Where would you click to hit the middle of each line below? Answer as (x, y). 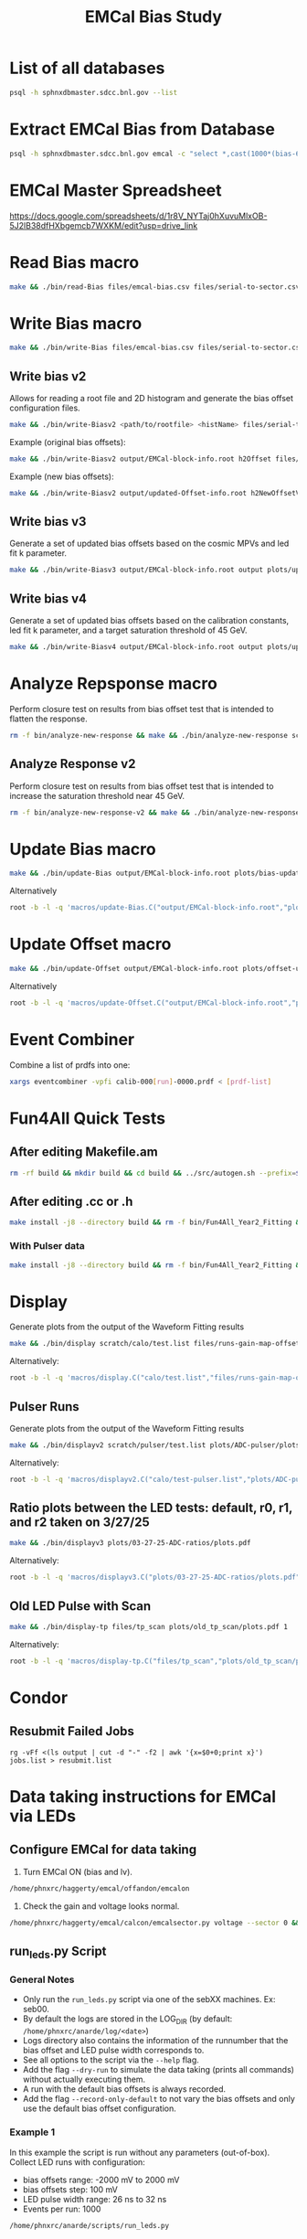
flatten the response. (49, 719)
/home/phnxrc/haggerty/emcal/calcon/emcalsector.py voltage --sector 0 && (155, 1923)
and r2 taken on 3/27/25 (79, 1523)
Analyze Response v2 (73, 764)
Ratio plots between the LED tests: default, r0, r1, (151, 1508)
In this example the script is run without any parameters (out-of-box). (140, 2152)
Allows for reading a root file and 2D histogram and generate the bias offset (152, 398)
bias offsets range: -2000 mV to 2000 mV (101, 2180)
